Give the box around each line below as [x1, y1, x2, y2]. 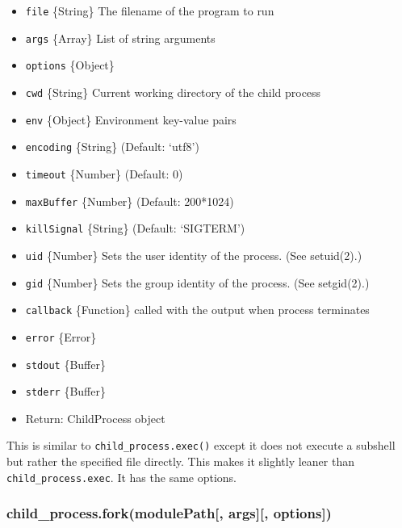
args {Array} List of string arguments [25, 29, 216, 46]
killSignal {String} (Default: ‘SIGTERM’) [25, 220, 245, 237]
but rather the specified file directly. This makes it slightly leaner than [6, 453, 354, 470]
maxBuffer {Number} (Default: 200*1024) [25, 192, 234, 209]
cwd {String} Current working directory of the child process [25, 83, 321, 100]
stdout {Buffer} [25, 355, 106, 372]
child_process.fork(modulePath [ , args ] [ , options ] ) [6, 503, 332, 523]
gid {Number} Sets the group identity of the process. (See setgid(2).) [25, 274, 370, 291]
